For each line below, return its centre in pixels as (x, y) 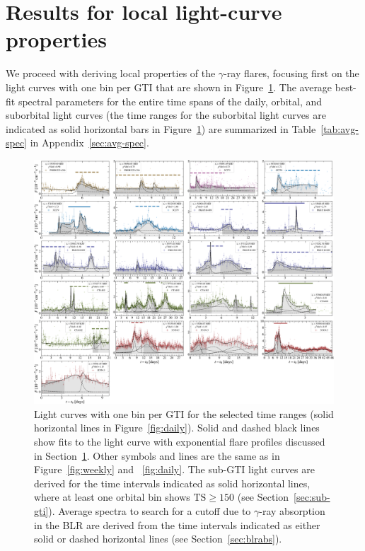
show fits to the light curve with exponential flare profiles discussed (180, 441)
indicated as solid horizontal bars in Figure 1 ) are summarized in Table (161, 128)
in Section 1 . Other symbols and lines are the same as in (157, 455)
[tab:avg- (340, 128)
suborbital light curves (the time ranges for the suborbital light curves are (166, 115)
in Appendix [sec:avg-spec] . (89, 143)
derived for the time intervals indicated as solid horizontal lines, (172, 483)
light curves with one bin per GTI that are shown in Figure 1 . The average (169, 87)
